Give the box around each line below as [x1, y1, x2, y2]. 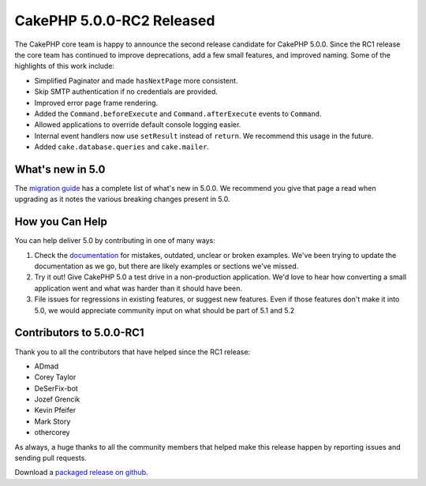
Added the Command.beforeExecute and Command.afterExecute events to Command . [34, 109, 323, 118]
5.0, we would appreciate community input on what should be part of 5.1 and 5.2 [34, 305, 295, 315]
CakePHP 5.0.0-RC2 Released [14, 12, 215, 29]
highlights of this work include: [14, 62, 114, 71]
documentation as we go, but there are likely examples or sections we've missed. [34, 261, 299, 271]
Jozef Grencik [34, 394, 80, 404]
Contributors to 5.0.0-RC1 [14, 326, 145, 339]
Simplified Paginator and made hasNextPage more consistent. [34, 76, 238, 85]
